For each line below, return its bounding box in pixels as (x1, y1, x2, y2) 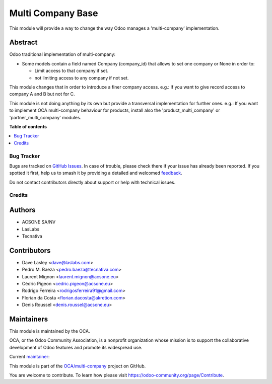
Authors (9, 206, 36, 214)
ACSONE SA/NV (22, 219, 56, 225)
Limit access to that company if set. (34, 68, 109, 74)
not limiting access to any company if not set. (34, 74, 129, 81)
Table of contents (9, 123, 47, 129)
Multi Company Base (9, 8, 98, 19)
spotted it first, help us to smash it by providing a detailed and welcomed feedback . (9, 170, 182, 176)
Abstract (9, 38, 38, 47)
